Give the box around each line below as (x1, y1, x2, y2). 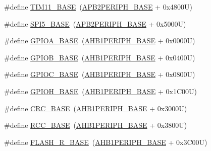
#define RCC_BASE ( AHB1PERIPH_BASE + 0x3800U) (4, 120, 187, 130)
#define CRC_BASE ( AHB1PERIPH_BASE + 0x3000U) (4, 103, 187, 113)
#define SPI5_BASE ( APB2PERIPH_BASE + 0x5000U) (4, 18, 186, 29)
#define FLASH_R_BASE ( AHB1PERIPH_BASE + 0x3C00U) (4, 136, 207, 147)
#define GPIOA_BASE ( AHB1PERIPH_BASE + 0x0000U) (4, 35, 195, 46)
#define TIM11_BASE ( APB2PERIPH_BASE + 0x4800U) (4, 2, 192, 12)
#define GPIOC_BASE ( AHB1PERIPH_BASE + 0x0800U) (4, 69, 195, 80)
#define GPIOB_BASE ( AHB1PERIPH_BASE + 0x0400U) (4, 52, 195, 62)
